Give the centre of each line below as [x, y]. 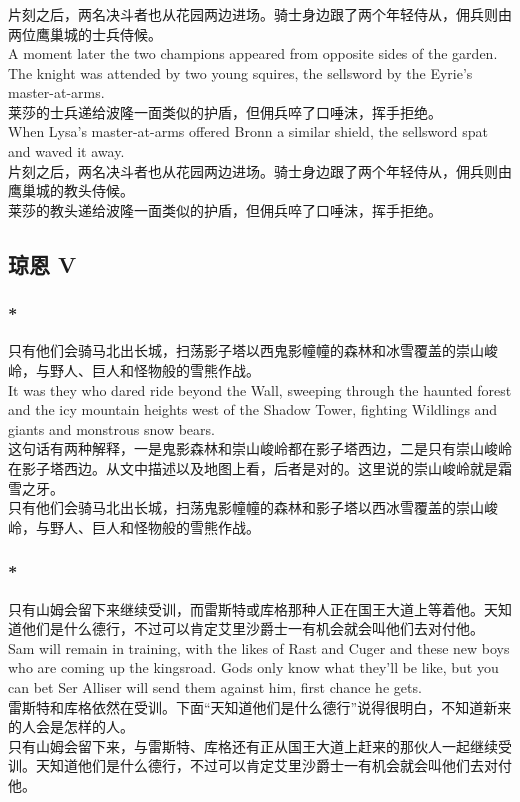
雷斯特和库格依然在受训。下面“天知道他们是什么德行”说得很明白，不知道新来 [260, 706]
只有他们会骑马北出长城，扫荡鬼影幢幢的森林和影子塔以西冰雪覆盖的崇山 [246, 507]
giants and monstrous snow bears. [111, 428]
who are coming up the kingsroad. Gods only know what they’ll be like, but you [253, 667]
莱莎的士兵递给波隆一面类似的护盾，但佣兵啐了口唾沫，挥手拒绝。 [225, 111]
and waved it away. [66, 151]
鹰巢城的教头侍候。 [71, 190]
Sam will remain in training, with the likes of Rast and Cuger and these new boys [259, 647]
